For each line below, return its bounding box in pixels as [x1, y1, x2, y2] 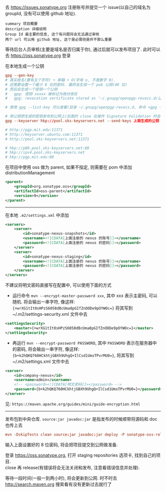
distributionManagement [5, 170, 55, 176]
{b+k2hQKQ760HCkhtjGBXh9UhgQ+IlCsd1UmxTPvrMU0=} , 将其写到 [12, 352, 134, 358]
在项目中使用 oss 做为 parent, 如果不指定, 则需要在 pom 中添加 [5, 164, 132, 170]
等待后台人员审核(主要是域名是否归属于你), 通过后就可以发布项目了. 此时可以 [5, 47, 161, 52]
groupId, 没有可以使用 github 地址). [5, 10, 77, 16]
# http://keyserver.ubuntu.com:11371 [5, 132, 83, 137]
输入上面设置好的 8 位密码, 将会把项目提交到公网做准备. [5, 442, 118, 447]
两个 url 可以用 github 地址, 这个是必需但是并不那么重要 [5, 37, 112, 42]
